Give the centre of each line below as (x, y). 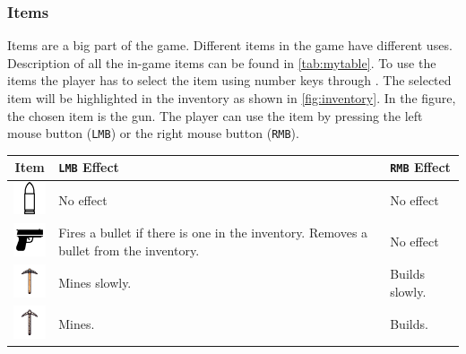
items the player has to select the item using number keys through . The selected (229, 80)
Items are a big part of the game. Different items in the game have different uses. (230, 45)
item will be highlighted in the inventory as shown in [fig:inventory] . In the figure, (232, 98)
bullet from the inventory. (129, 250)
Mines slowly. (95, 282)
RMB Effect (420, 167)
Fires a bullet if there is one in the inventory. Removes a (213, 233)
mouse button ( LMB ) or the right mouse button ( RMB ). (153, 133)
